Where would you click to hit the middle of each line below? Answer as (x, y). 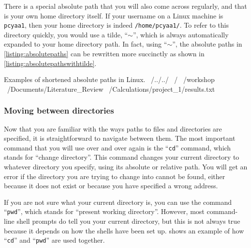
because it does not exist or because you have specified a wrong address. (111, 186)
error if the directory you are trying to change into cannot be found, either (115, 176)
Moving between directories (59, 110)
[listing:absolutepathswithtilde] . (50, 63)
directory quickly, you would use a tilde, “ (66, 34)
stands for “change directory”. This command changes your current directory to (122, 157)
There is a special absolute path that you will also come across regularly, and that (125, 6)
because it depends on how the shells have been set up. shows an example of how (124, 230)
